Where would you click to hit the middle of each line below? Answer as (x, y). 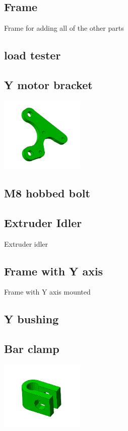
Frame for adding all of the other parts (64, 28)
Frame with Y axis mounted (47, 292)
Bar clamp (32, 349)
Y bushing (31, 319)
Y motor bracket (48, 84)
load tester (33, 55)
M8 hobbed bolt (47, 193)
